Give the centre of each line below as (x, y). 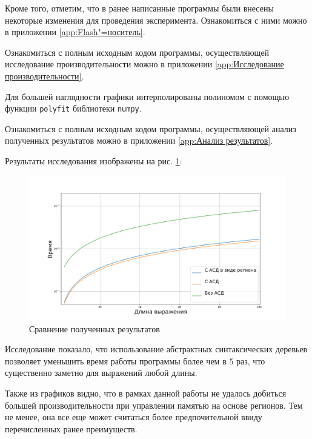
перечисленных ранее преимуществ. (71, 428)
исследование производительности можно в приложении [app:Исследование (144, 64)
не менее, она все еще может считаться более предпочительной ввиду (134, 417)
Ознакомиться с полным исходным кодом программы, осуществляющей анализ (151, 128)
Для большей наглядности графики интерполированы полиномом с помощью (147, 96)
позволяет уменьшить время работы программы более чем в (116, 360)
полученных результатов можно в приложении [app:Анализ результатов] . (139, 140)
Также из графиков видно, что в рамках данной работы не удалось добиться (146, 393)
